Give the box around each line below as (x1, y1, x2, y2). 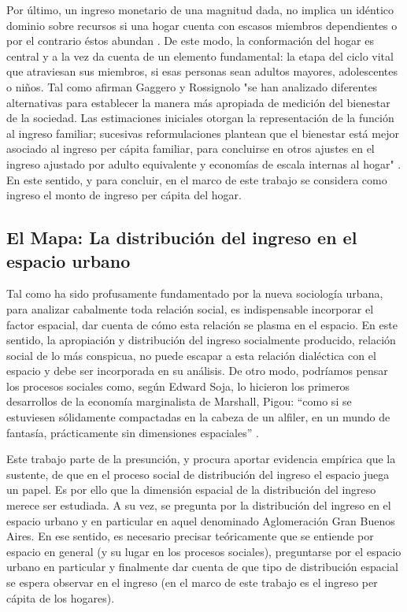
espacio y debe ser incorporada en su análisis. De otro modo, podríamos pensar (6, 362, 388, 379)
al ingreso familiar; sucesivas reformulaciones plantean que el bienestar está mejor (6, 124, 399, 141)
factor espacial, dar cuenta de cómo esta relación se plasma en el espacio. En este (6, 316, 398, 332)
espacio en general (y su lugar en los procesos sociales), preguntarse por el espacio (6, 543, 401, 559)
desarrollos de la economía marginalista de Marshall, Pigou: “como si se (6, 393, 352, 410)
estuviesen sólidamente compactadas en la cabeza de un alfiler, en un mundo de (6, 409, 390, 425)
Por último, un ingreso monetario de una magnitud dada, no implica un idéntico (6, 2, 394, 17)
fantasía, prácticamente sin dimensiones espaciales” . (6, 424, 259, 440)
